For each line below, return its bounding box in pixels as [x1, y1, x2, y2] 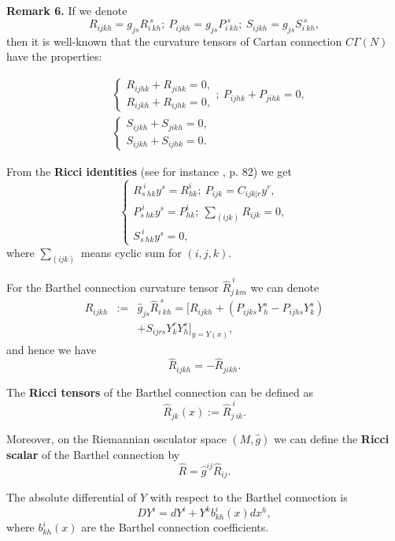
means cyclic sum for [81, 244, 182, 260]
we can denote [250, 279, 319, 296]
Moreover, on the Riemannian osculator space [6, 430, 227, 446]
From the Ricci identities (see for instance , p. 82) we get [6, 163, 292, 180]
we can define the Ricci [273, 430, 389, 446]
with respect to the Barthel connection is [150, 489, 348, 506]
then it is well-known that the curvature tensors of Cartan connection [6, 32, 342, 49]
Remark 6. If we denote [6, 2, 127, 18]
